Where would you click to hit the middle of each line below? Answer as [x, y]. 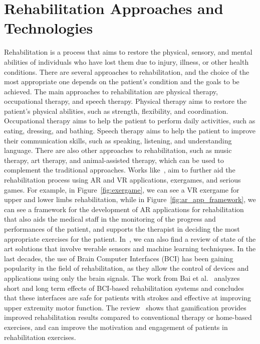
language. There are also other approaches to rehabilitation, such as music [118, 150]
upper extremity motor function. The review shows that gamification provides [125, 307]
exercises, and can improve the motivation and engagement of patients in [116, 327]
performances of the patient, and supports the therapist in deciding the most [122, 229]
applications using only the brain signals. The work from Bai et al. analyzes [122, 278]
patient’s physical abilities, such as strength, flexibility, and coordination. [116, 111]
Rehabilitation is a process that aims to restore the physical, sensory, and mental [128, 52]
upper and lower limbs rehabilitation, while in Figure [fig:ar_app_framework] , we [130, 199]
